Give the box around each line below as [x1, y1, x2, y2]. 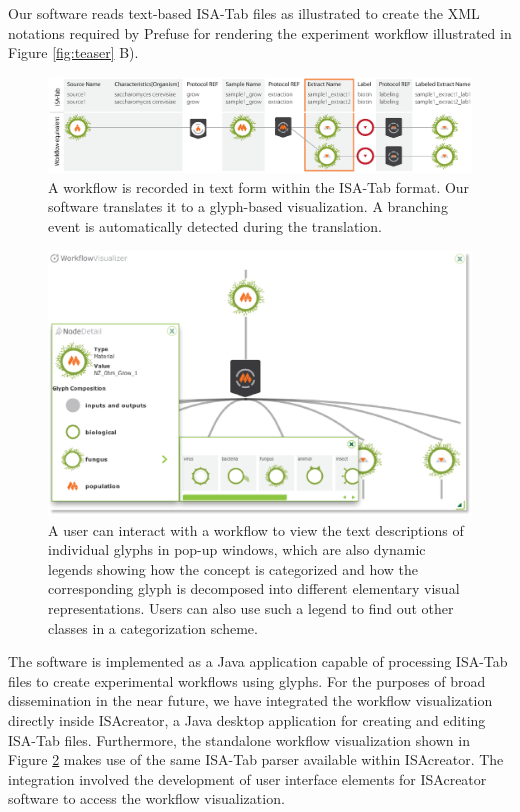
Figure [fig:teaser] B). [8, 42, 139, 63]
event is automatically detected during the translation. [48, 216, 382, 237]
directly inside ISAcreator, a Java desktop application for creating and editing [8, 709, 486, 730]
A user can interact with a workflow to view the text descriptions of [48, 519, 464, 540]
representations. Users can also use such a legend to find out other [48, 598, 454, 618]
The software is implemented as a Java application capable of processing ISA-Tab [8, 651, 508, 672]
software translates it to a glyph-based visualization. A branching [48, 196, 448, 217]
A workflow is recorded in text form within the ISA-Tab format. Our [48, 176, 470, 197]
